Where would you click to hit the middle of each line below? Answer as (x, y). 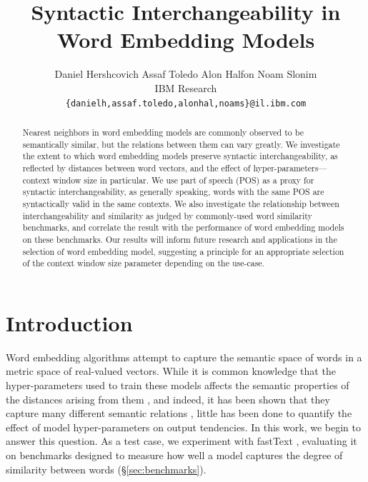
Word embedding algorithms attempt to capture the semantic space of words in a (184, 357)
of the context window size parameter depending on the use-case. (143, 263)
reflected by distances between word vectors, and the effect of (136, 167)
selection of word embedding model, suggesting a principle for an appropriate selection (183, 251)
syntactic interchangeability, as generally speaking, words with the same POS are (173, 192)
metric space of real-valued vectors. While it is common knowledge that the (171, 371)
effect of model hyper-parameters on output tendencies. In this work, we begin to (183, 427)
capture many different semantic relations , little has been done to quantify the (179, 413)
